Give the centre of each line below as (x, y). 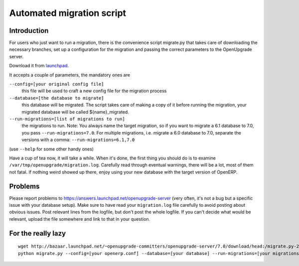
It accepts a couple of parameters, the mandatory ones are (70, 75)
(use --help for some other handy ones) (52, 149)
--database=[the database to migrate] (57, 98)
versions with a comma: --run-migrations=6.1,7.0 (78, 140)
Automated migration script (68, 13)
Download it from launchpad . (39, 66)
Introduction (29, 31)
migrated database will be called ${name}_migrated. (75, 112)
